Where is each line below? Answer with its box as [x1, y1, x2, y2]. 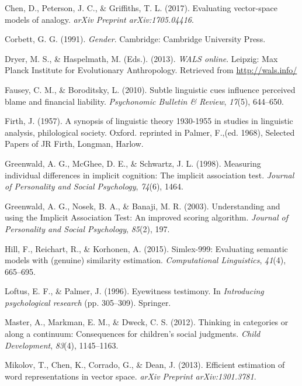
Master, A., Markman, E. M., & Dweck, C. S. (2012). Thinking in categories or [5, 316, 289, 328]
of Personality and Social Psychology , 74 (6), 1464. [5, 180, 183, 192]
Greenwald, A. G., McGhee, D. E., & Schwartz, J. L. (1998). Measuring [5, 157, 261, 169]
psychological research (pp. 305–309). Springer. [5, 296, 171, 308]
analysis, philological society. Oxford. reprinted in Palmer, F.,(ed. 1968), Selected [5, 126, 295, 138]
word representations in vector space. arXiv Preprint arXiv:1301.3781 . [5, 370, 256, 382]
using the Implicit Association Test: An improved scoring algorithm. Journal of [5, 211, 289, 223]
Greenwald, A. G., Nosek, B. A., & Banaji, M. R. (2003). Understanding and [5, 199, 280, 212]
